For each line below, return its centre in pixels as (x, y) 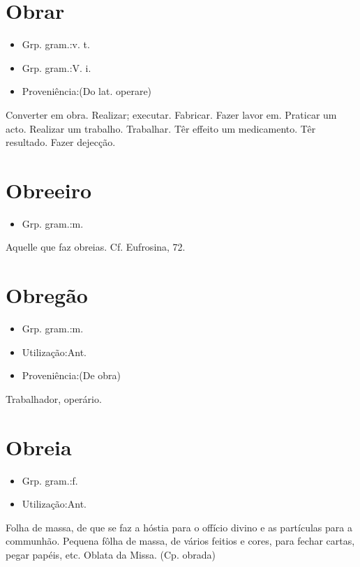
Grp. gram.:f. (50, 480)
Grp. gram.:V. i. (57, 67)
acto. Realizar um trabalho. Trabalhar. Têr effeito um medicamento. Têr (161, 128)
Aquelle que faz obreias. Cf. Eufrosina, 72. (96, 247)
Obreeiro (49, 190)
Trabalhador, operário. (54, 398)
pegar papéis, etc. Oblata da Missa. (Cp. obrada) (111, 554)
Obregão (47, 295)
